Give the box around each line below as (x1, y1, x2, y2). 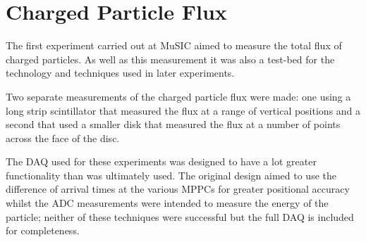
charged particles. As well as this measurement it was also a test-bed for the (6, 51, 335, 66)
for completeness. (6, 223, 80, 238)
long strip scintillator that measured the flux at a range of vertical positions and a (6, 103, 361, 117)
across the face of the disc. (6, 130, 120, 145)
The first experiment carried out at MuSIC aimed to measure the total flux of (6, 38, 342, 53)
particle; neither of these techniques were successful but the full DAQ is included (6, 209, 354, 224)
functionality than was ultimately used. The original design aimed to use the (6, 167, 336, 182)
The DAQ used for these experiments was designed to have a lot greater (6, 154, 317, 169)
